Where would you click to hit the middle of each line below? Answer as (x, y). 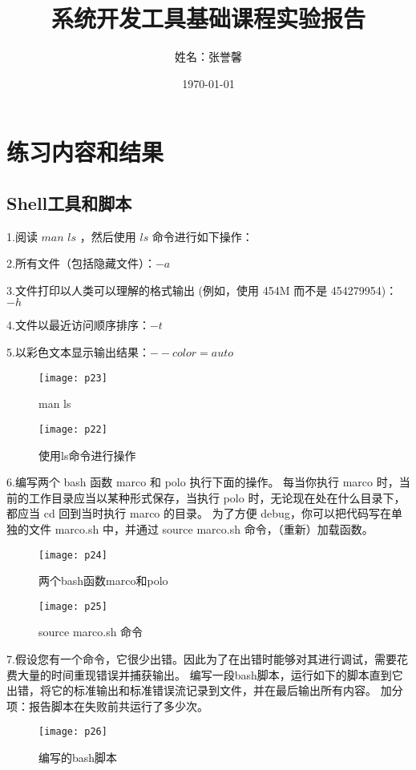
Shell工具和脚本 (69, 202)
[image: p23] (73, 378)
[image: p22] (73, 429)
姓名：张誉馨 (208, 56)
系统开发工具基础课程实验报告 (208, 18)
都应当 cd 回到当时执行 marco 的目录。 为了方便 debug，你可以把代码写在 (199, 513)
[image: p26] (73, 732)
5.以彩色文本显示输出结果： (78, 352)
